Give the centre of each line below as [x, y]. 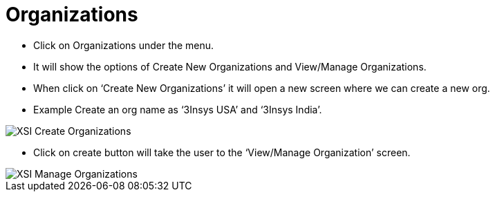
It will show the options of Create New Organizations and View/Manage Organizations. [230, 66]
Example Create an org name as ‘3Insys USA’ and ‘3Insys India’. [178, 109]
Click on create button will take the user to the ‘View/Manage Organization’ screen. [222, 152]
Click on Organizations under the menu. [124, 45]
